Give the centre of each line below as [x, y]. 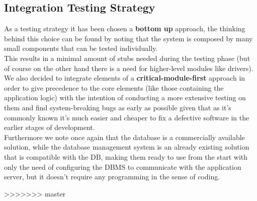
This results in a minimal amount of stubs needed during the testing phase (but [127, 58]
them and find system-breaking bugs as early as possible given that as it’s [118, 107]
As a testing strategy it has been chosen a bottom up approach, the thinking [125, 28]
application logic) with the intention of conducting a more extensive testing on [125, 97]
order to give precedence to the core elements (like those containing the [114, 87]
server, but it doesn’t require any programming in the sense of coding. [112, 177]
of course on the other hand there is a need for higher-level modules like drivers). [129, 68]
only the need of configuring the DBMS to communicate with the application [123, 166]
